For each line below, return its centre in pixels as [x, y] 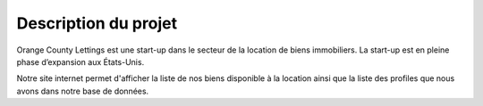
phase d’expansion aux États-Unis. [80, 61]
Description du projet [97, 23]
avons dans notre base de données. [83, 91]
